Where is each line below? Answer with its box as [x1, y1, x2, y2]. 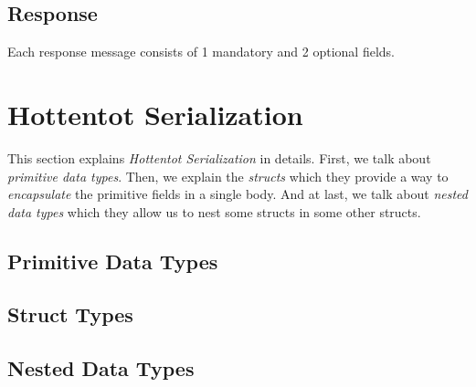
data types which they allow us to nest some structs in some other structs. [7, 202, 421, 221]
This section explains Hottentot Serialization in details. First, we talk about [7, 148, 431, 167]
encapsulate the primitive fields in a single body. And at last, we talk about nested [7, 184, 468, 204]
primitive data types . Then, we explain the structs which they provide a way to [7, 166, 449, 185]
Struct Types [7, 300, 133, 329]
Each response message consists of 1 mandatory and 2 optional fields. [7, 42, 395, 61]
